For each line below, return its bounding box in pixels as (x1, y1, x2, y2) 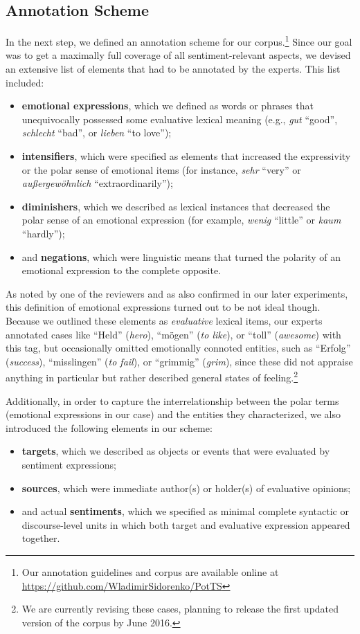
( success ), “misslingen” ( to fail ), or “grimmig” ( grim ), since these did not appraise (6, 354, 353, 368)
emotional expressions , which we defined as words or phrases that (21, 98, 314, 113)
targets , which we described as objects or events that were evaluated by (21, 444, 330, 458)
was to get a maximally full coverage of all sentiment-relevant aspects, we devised (6, 48, 351, 62)
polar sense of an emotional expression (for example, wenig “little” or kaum (21, 212, 341, 227)
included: (6, 75, 44, 89)
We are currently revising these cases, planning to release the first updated (21, 601, 339, 616)
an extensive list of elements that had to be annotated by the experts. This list (6, 62, 341, 76)
